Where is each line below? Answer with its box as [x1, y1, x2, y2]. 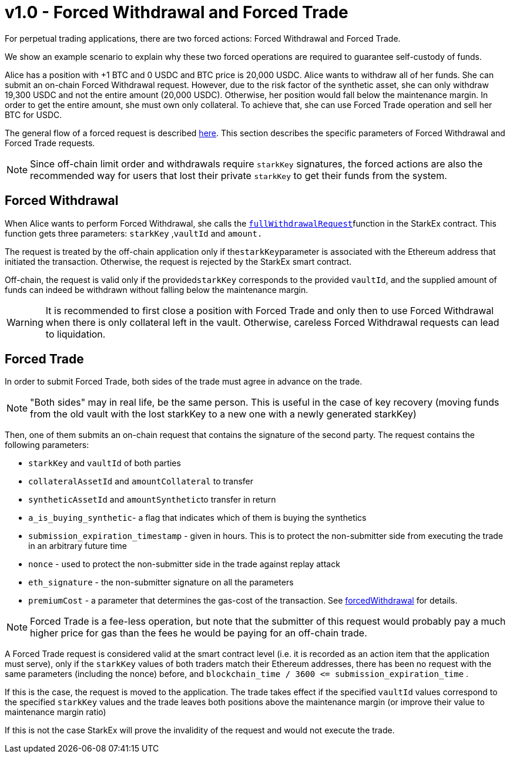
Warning [6, 316, 43, 328]
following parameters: [5, 440, 89, 450]
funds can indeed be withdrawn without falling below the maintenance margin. [5, 284, 308, 295]
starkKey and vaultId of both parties [28, 458, 181, 469]
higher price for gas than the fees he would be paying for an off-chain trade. [30, 627, 367, 639]
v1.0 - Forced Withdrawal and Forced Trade [5, 2, 348, 22]
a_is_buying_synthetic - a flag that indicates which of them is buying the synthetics [28, 513, 367, 523]
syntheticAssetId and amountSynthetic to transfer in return [28, 494, 276, 505]
